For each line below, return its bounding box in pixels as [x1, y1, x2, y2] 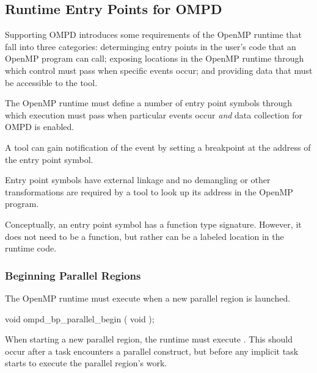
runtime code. [5, 242, 57, 255]
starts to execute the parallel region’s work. [5, 357, 167, 369]
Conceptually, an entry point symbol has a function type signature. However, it [5, 217, 302, 230]
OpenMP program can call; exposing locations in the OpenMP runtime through [5, 52, 304, 65]
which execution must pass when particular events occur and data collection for [5, 108, 302, 121]
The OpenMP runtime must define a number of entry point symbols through [5, 96, 293, 109]
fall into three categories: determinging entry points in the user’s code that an [5, 40, 296, 53]
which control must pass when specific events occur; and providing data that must [5, 63, 313, 76]
